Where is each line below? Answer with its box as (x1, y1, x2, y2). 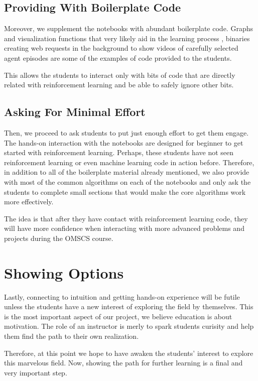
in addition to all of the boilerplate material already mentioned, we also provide (4, 167, 249, 177)
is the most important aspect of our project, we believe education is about (4, 311, 232, 321)
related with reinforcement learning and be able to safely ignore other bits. (4, 79, 234, 90)
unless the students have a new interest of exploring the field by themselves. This (4, 301, 253, 312)
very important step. (4, 367, 67, 377)
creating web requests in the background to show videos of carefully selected (4, 43, 238, 53)
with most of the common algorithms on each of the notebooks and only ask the (4, 176, 251, 187)
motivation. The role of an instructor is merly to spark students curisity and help (4, 321, 254, 331)
